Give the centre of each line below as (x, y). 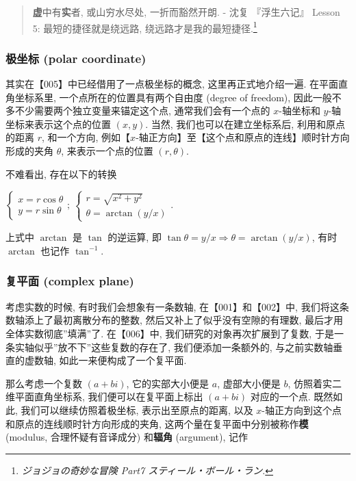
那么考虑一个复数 (44, 383)
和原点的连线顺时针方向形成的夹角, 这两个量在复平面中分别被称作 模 (157, 423)
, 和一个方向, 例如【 (86, 137)
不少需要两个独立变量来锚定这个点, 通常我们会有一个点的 (142, 110)
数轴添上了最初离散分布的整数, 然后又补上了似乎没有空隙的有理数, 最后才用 (175, 320)
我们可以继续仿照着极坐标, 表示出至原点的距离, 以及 (137, 409)
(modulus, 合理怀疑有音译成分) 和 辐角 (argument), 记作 (127, 437)
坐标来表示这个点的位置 (58, 123)
